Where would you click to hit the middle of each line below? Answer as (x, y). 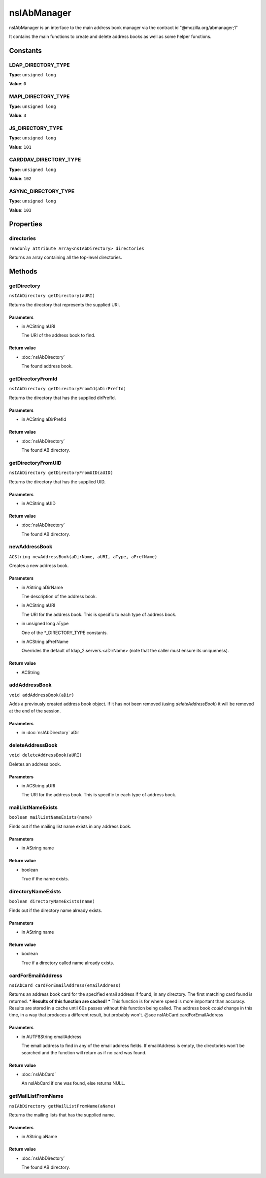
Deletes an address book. (35, 764)
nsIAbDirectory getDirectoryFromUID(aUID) (61, 473)
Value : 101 (20, 147)
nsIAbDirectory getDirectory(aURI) (52, 296)
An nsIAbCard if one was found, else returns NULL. (73, 1083)
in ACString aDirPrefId (44, 419)
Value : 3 (18, 115)
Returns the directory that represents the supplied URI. (65, 304)
